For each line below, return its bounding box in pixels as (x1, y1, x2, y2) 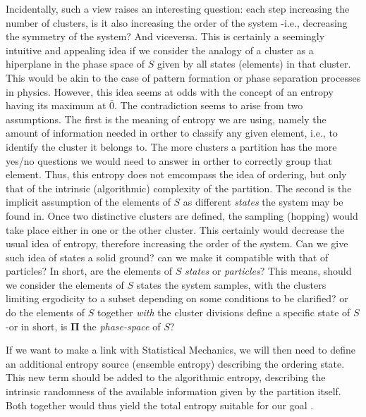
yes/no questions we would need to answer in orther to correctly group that (6, 153, 332, 168)
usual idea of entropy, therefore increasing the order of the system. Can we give (6, 236, 348, 251)
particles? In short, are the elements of (6, 263, 172, 278)
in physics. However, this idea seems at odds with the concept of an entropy (6, 84, 334, 99)
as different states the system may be (183, 194, 343, 209)
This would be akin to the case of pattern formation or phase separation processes (6, 70, 361, 85)
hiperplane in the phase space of (6, 56, 145, 71)
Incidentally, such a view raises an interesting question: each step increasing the (6, 1, 350, 15)
